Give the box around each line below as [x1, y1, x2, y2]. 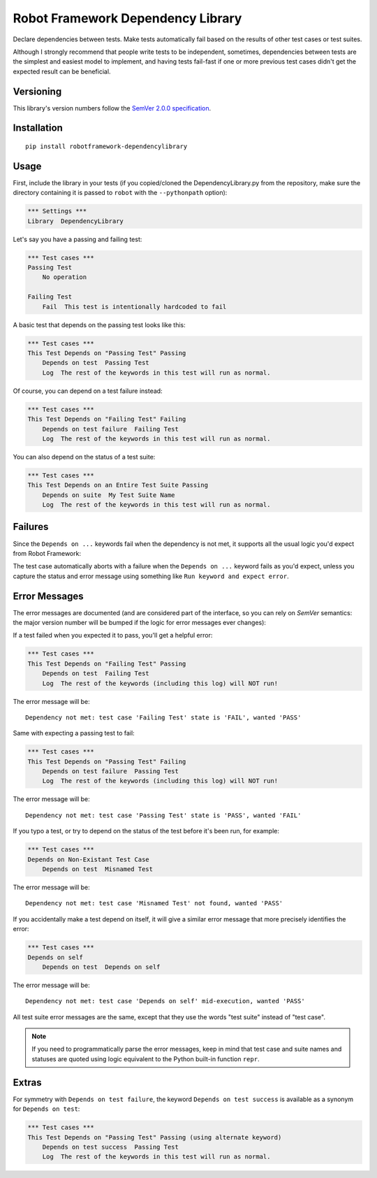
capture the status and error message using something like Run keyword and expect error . [13, 572, 289, 580]
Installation [13, 122, 63, 134]
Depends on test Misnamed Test [42, 865, 154, 873]
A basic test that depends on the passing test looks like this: [13, 320, 186, 329]
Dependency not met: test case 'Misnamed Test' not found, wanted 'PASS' [25, 899, 283, 907]
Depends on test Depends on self [42, 963, 161, 971]
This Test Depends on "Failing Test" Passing [27, 659, 186, 668]
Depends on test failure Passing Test [42, 768, 179, 775]
